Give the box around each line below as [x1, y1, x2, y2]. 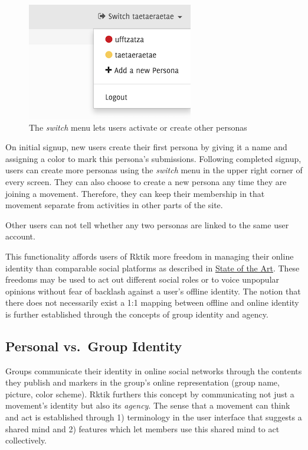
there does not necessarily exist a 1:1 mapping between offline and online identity [5, 296, 299, 309]
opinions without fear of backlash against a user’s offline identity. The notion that [5, 284, 301, 297]
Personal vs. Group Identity [5, 336, 182, 355]
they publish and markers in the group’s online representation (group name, [5, 376, 280, 389]
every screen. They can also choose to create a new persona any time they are [5, 175, 287, 187]
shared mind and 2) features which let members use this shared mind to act [5, 422, 280, 435]
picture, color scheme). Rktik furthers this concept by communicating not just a [5, 387, 294, 400]
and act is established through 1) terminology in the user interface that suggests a [5, 411, 302, 423]
